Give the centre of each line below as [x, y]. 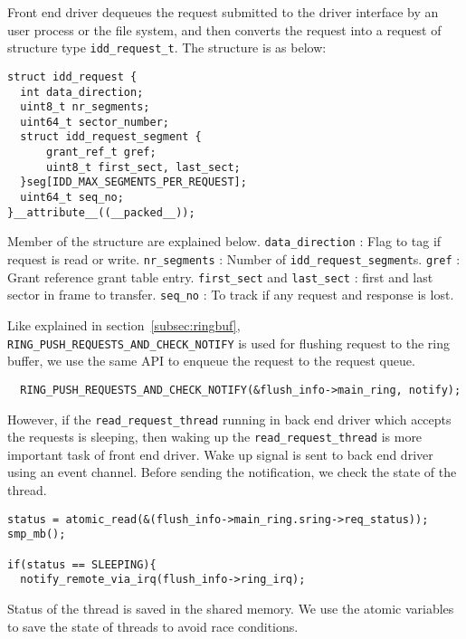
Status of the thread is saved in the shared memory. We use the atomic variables [231, 608]
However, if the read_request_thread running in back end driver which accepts [229, 419]
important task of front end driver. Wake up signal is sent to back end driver [220, 454]
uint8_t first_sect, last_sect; [143, 167]
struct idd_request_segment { [111, 137]
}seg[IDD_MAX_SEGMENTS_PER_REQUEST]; [133, 182]
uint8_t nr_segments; [85, 107]
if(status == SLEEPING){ [82, 564]
